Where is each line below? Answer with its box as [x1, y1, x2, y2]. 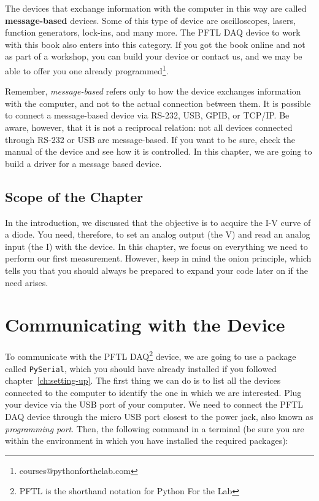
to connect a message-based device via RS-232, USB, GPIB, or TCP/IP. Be [5, 109, 290, 122]
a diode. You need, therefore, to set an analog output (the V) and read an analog [5, 228, 310, 241]
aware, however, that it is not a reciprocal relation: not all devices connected [5, 121, 293, 133]
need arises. [5, 276, 48, 289]
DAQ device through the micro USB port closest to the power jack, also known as [5, 410, 313, 422]
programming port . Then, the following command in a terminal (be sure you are [5, 422, 304, 435]
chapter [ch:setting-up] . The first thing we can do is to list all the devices [5, 374, 281, 387]
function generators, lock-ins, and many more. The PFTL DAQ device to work [5, 26, 301, 39]
